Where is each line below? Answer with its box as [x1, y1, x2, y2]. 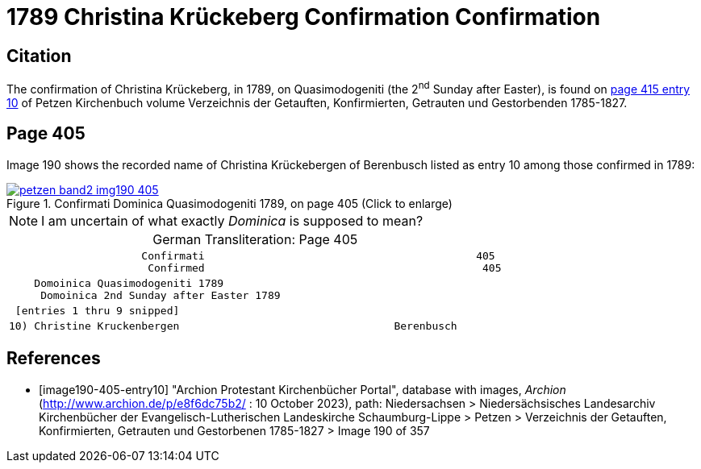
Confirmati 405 [141, 249, 495, 262]
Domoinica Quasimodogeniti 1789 [34, 276, 224, 289]
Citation [6, 45, 72, 66]
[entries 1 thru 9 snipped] [15, 304, 180, 317]
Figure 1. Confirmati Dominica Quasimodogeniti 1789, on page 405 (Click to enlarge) [6, 196, 453, 210]
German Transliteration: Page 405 [152, 230, 358, 247]
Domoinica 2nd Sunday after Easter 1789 [40, 288, 281, 301]
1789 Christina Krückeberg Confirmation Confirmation [6, 3, 601, 31]
